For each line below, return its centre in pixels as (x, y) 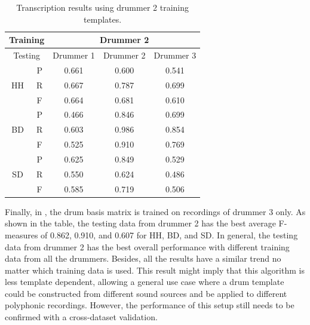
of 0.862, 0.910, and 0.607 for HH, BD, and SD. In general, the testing (169, 234)
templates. (103, 19)
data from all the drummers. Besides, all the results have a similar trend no (143, 258)
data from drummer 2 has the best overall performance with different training (147, 246)
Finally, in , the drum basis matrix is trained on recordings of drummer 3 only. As (155, 211)
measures (22, 234)
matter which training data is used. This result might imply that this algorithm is (155, 270)
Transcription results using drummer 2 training (102, 7)
